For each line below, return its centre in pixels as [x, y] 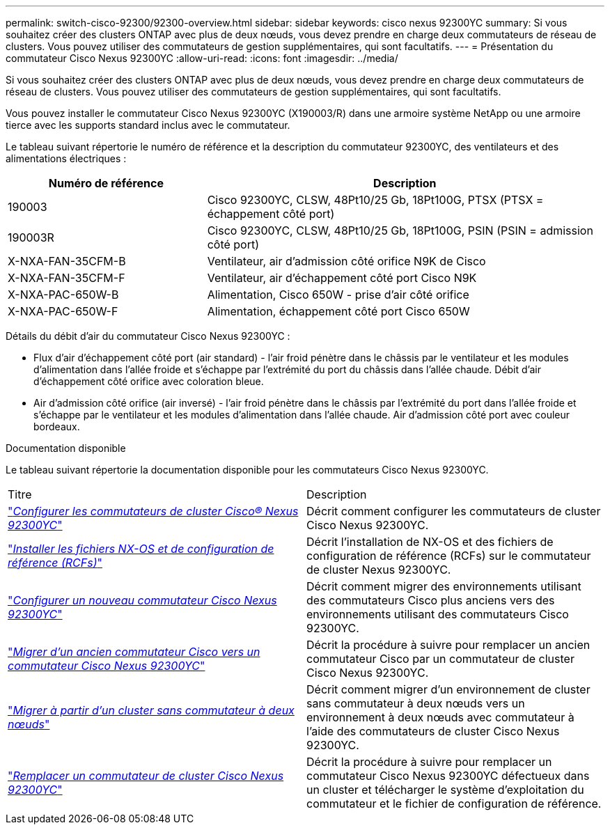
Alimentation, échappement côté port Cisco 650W [338, 311]
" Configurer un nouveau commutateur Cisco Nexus [142, 600]
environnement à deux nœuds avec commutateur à [440, 717]
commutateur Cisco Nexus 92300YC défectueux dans [448, 776]
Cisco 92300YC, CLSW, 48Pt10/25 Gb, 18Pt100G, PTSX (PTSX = [375, 200]
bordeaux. [57, 426]
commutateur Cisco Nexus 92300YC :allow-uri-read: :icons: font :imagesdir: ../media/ [202, 58]
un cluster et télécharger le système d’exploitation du [445, 790]
